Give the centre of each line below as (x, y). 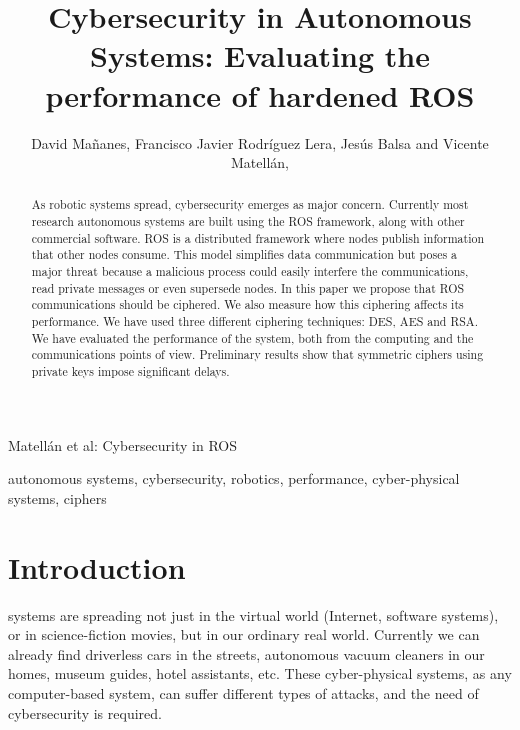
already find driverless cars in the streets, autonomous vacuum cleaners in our (246, 653)
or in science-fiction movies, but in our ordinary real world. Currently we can (244, 634)
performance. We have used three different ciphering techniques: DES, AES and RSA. (255, 321)
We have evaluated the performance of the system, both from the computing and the (252, 337)
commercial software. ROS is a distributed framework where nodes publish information (258, 237)
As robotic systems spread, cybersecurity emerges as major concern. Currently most (250, 204)
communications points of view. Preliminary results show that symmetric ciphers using (257, 354)
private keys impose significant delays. (130, 371)
